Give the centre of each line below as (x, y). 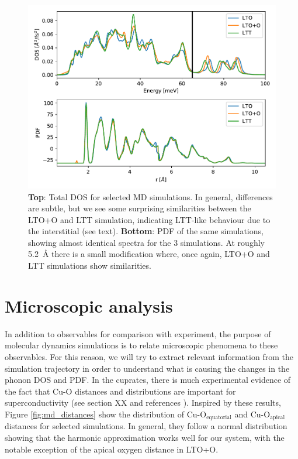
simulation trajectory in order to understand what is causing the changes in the (147, 368)
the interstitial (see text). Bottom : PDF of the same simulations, (146, 231)
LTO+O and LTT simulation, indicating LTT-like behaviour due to (149, 219)
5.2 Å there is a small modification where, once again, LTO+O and (149, 254)
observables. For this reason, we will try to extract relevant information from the (149, 356)
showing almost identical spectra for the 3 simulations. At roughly (146, 242)
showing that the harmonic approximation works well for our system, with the (145, 437)
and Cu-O (252, 414)
